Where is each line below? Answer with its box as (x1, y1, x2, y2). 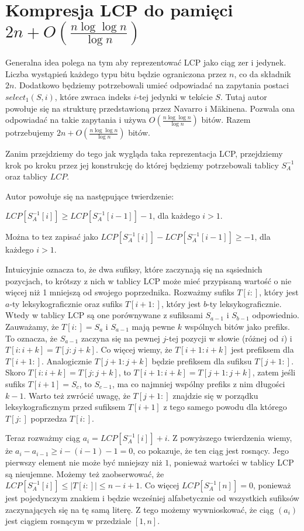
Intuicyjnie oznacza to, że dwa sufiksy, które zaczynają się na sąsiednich (5, 263, 262, 275)
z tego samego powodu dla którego (163, 401, 287, 413)
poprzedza (30, 412, 67, 424)
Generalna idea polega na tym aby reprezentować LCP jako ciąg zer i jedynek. (5, 56, 286, 68)
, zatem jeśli (252, 366, 296, 378)
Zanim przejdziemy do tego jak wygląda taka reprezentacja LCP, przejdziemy (5, 147, 283, 160)
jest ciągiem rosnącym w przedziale (5, 515, 132, 527)
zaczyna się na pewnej (81, 332, 160, 344)
